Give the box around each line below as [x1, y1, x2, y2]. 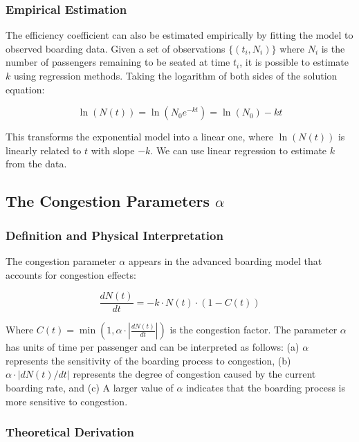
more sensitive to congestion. [6, 394, 128, 408]
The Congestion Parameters [6, 190, 210, 212]
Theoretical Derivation [6, 423, 134, 441]
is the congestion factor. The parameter [169, 322, 338, 337]
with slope [91, 142, 135, 157]
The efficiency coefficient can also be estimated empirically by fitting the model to [6, 28, 353, 42]
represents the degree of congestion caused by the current [73, 367, 316, 381]
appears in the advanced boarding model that [128, 253, 322, 268]
